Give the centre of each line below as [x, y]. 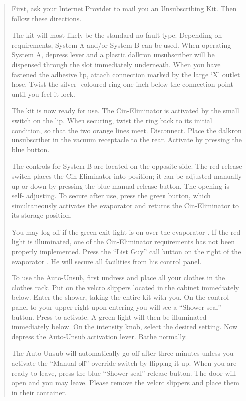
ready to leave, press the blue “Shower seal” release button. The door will [124, 372]
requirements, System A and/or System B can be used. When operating [121, 45]
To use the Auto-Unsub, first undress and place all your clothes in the [118, 278]
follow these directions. [46, 18]
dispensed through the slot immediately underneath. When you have [116, 64]
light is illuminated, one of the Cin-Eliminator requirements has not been [123, 241]
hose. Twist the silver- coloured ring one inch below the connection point [123, 84]
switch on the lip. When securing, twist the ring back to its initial [112, 120]
